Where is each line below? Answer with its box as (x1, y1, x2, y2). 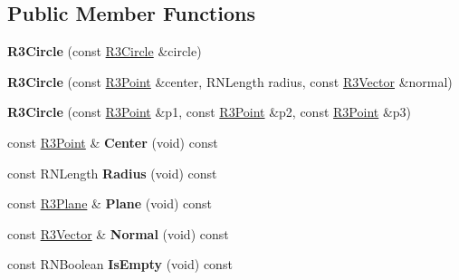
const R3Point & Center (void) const (7, 132, 218, 151)
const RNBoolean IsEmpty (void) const (7, 255, 233, 274)
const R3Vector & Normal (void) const (7, 224, 229, 243)
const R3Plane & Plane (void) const (7, 194, 213, 213)
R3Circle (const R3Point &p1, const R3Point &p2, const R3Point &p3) (7, 102, 412, 121)
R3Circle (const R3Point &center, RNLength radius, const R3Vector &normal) (7, 72, 453, 91)
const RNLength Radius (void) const (7, 163, 217, 182)
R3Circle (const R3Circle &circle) (7, 42, 202, 61)
